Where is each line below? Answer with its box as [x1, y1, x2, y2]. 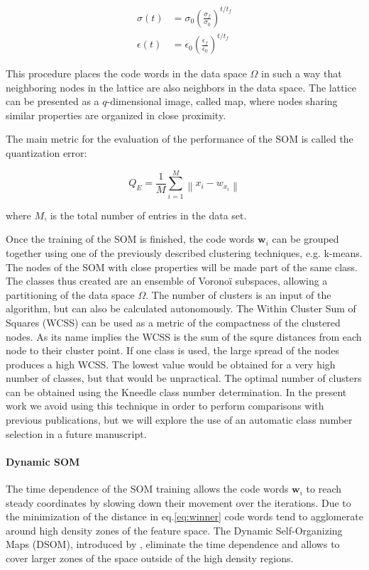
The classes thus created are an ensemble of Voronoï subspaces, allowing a [6, 273, 328, 288]
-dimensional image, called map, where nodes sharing [106, 94, 338, 109]
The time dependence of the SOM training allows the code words [6, 481, 289, 496]
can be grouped [272, 231, 339, 246]
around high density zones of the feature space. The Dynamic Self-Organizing [6, 522, 343, 537]
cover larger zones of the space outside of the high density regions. [6, 551, 294, 566]
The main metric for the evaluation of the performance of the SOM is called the [6, 131, 353, 146]
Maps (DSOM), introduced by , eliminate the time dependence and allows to [6, 537, 340, 552]
